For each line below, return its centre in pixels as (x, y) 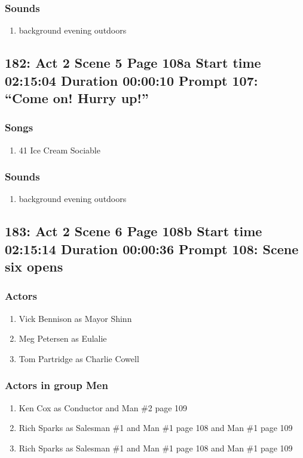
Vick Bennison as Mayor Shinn (75, 318)
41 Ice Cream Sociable (59, 150)
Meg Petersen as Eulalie (63, 338)
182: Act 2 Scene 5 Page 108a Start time (133, 63)
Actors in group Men (56, 385)
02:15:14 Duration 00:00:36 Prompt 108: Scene (152, 248)
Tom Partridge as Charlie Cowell (79, 358)
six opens (34, 266)
